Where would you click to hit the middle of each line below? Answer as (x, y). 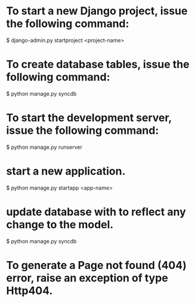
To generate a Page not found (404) (96, 265)
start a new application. (66, 171)
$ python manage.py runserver (44, 147)
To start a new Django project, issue (97, 11)
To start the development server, (89, 118)
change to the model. (60, 224)
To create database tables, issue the (98, 65)
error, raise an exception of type (87, 278)
